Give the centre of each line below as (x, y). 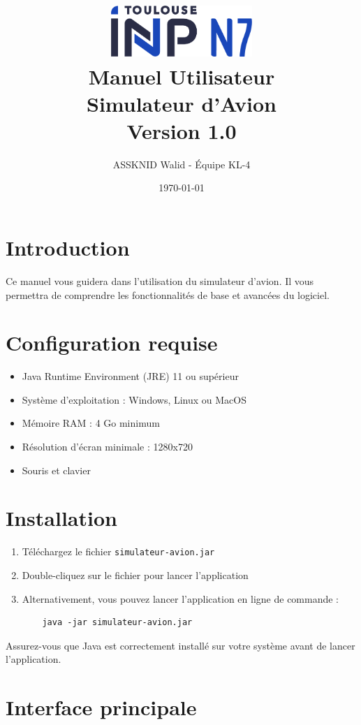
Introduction (68, 248)
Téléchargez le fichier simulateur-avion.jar (118, 551)
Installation (61, 518)
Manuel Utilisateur (182, 76)
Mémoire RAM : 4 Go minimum (91, 423)
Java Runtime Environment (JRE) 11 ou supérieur (130, 376)
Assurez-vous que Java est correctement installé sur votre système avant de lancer (180, 645)
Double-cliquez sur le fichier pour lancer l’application (135, 575)
